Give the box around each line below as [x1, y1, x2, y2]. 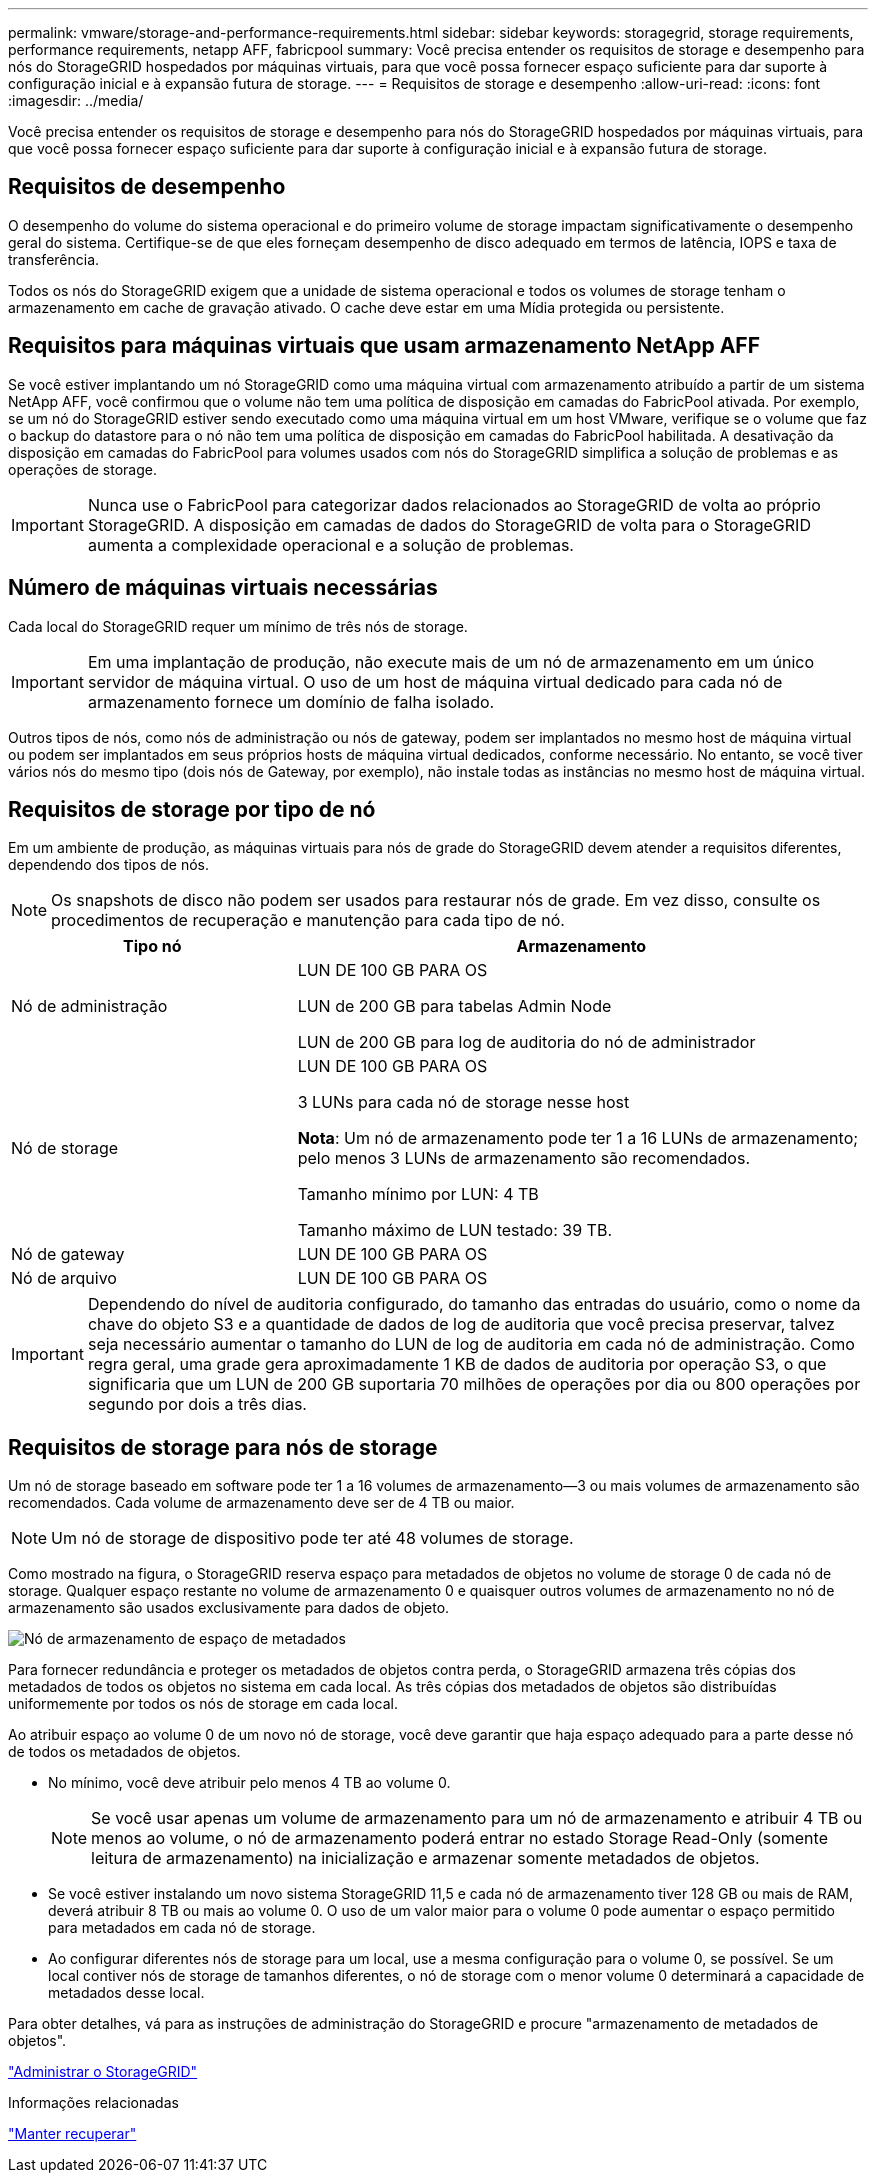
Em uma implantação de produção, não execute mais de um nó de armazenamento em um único [87, 651, 814, 672]
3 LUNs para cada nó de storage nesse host [297, 1092, 630, 1113]
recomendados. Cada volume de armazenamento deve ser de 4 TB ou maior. [8, 1494, 515, 1512]
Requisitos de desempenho [8, 174, 286, 200]
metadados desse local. [48, 1984, 205, 2002]
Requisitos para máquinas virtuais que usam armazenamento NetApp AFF [8, 333, 760, 359]
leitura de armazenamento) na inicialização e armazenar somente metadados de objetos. [91, 1848, 760, 1869]
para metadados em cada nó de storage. [48, 1919, 316, 1937]
